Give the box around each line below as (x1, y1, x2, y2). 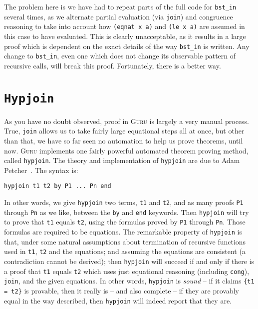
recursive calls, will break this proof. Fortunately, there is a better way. (4, 60, 221, 70)
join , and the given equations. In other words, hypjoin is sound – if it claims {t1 (4, 275, 255, 286)
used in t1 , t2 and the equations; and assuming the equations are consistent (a (4, 246, 246, 256)
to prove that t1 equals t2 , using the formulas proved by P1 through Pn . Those (4, 216, 246, 227)
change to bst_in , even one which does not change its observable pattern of (4, 50, 236, 61)
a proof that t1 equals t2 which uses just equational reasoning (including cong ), (4, 265, 250, 276)
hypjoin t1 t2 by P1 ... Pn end (4, 182, 111, 190)
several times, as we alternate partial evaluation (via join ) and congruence (4, 11, 233, 21)
